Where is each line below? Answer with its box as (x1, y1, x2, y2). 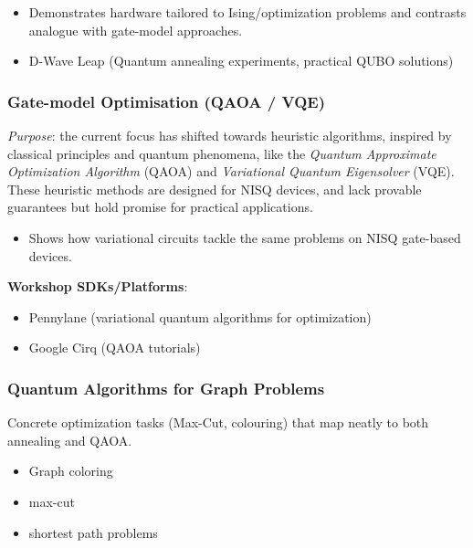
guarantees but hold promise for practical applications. (7, 197, 313, 216)
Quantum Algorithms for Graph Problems (7, 376, 325, 399)
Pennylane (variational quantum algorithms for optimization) (28, 307, 372, 326)
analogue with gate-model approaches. (28, 20, 243, 39)
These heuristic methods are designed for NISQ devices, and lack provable (7, 179, 422, 198)
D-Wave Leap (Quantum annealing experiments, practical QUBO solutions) (28, 51, 454, 70)
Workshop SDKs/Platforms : (7, 277, 188, 296)
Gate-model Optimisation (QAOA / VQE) (7, 90, 325, 112)
